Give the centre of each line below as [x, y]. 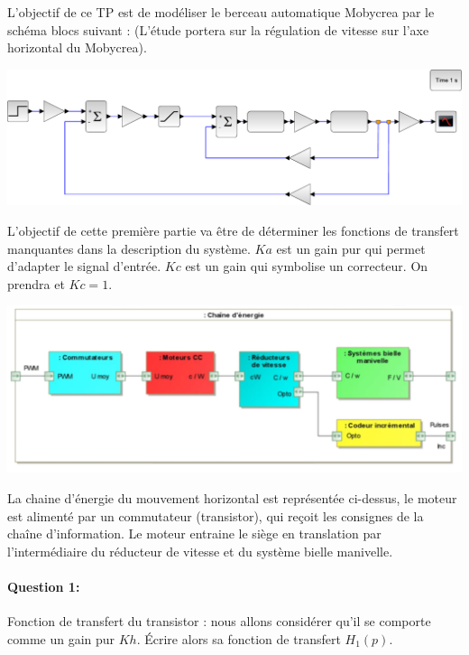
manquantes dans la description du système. [129, 248]
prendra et [36, 283]
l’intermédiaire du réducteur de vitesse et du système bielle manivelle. [200, 551]
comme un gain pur [61, 638]
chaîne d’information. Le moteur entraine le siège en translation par [194, 533]
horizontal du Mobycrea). [77, 47]
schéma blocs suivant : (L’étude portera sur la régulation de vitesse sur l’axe [218, 29]
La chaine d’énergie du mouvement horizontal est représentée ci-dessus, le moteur [232, 498]
